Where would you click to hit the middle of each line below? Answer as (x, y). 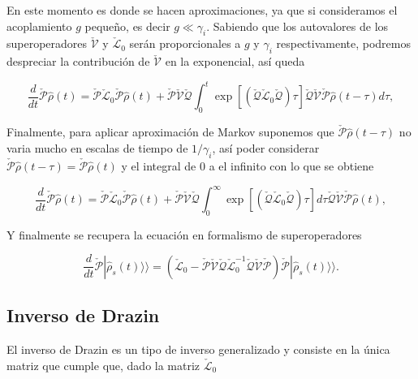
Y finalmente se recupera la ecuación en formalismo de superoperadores (184, 234)
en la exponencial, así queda (235, 61)
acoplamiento (39, 26)
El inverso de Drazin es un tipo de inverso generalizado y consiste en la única (198, 349)
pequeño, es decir (127, 26)
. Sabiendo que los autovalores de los (297, 26)
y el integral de (159, 165)
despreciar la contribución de (78, 61)
